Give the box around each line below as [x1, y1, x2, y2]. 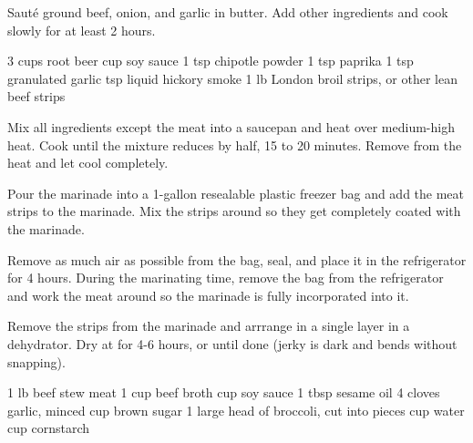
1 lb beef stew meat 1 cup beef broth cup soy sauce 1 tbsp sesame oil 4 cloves [7, 383, 440, 402]
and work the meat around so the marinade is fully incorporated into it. [7, 285, 409, 304]
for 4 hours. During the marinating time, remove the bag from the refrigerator [7, 268, 444, 287]
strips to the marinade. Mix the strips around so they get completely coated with [7, 201, 461, 221]
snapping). [7, 352, 66, 371]
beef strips [7, 87, 66, 106]
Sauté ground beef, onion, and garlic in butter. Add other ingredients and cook [7, 3, 448, 21]
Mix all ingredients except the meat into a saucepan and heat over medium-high [7, 117, 455, 136]
